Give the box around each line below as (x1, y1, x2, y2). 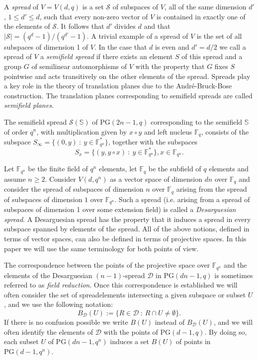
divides (114, 21, 136, 31)
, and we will (213, 317, 253, 327)
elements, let (99, 163, 137, 174)
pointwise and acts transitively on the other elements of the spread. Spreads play (4, 71, 251, 81)
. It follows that (57, 21, 104, 31)
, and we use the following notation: (4, 299, 113, 309)
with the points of (103, 326, 158, 337)
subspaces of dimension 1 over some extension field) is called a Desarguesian (4, 204, 236, 215)
